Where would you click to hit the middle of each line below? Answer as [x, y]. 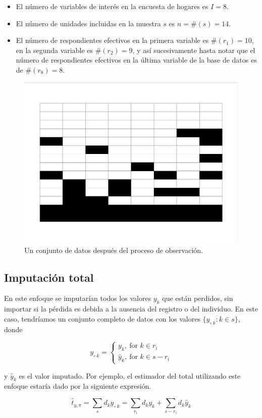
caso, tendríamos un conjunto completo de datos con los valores [102, 318]
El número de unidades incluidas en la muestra [88, 23]
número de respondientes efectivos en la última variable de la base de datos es [136, 60]
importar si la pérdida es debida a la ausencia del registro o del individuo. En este [131, 309]
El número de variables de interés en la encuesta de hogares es [112, 6]
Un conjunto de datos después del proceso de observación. [114, 250]
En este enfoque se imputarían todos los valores [78, 298]
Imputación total [49, 277]
